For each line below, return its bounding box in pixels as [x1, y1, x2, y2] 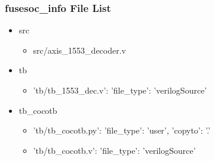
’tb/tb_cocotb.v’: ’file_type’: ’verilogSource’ [33, 144, 196, 156]
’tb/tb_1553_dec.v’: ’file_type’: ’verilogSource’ [33, 84, 207, 96]
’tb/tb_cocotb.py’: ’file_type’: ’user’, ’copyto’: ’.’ [33, 124, 211, 137]
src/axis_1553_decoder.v [33, 44, 126, 56]
